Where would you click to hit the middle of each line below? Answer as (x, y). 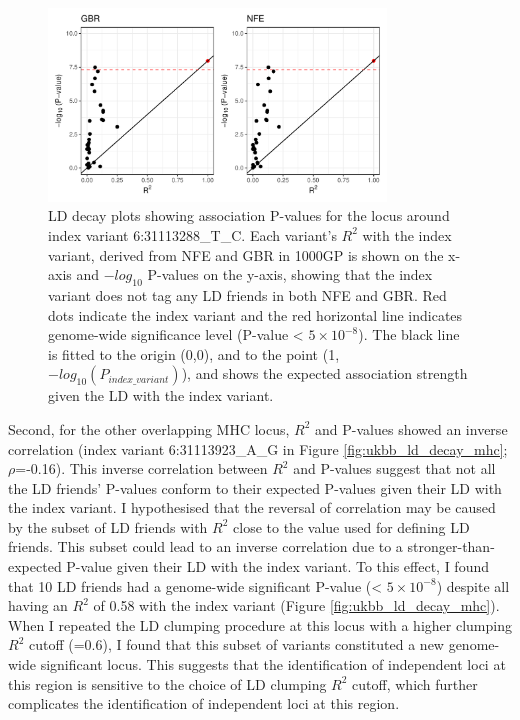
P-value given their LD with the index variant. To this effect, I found (278, 566)
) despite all (473, 585)
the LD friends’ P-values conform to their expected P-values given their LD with (255, 487)
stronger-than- (451, 546)
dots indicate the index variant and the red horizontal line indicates (255, 314)
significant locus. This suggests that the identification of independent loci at (273, 664)
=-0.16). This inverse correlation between (141, 468)
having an (38, 605)
